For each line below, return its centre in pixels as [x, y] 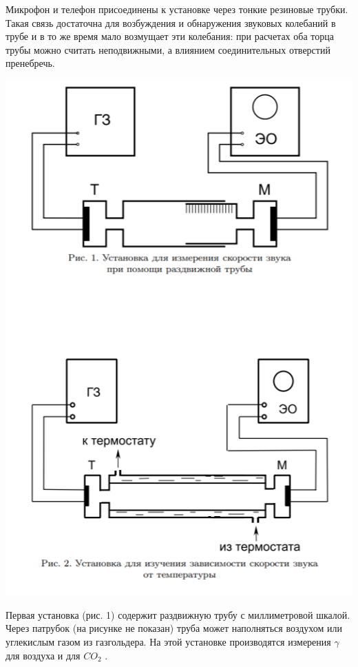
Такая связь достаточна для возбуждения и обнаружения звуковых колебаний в [171, 22]
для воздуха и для [43, 655]
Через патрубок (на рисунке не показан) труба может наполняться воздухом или [174, 628]
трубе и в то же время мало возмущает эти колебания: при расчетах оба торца [170, 36]
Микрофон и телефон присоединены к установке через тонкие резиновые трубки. [177, 9]
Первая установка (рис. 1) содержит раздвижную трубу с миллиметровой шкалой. [178, 614]
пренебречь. [30, 63]
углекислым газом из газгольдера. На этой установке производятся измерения [168, 642]
